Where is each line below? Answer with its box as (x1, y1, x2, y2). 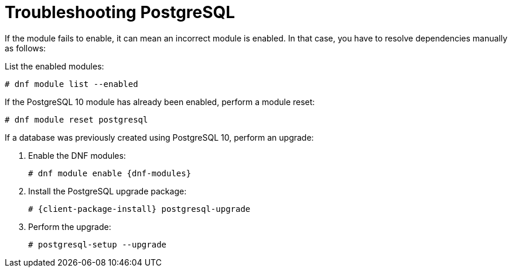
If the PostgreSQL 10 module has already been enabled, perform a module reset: (5, 96, 315, 107)
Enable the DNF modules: (28, 150, 126, 161)
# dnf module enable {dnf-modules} (28, 168, 192, 178)
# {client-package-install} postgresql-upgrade (28, 204, 251, 214)
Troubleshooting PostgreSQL (5, 2, 235, 22)
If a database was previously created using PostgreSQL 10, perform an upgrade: (5, 132, 314, 142)
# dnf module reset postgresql (5, 114, 148, 124)
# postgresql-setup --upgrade (28, 239, 167, 249)
